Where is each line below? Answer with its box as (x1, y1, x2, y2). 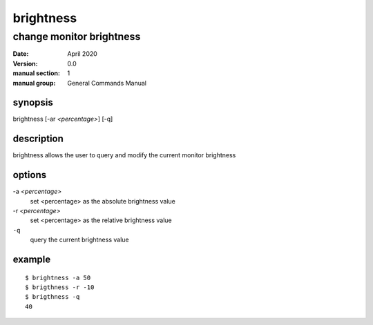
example (12, 254, 51, 266)
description (12, 133, 64, 145)
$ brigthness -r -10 (25, 284, 95, 291)
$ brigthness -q (25, 293, 80, 301)
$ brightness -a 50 (25, 273, 91, 282)
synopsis (12, 97, 53, 108)
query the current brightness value (30, 235, 129, 244)
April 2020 (67, 50, 98, 58)
